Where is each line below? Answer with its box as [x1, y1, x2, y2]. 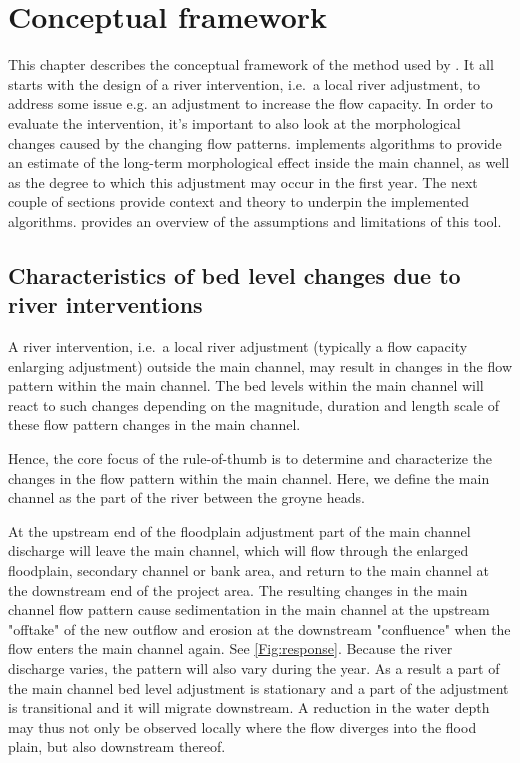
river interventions [8, 289, 203, 320]
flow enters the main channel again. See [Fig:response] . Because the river [8, 638, 453, 659]
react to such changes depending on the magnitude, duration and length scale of [8, 394, 500, 415]
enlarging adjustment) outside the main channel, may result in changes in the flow [8, 355, 512, 376]
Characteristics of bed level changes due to [8, 259, 461, 290]
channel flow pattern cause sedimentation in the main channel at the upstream [8, 599, 490, 620]
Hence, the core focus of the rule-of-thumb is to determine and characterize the [8, 448, 493, 469]
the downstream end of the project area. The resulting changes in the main [8, 579, 468, 600]
